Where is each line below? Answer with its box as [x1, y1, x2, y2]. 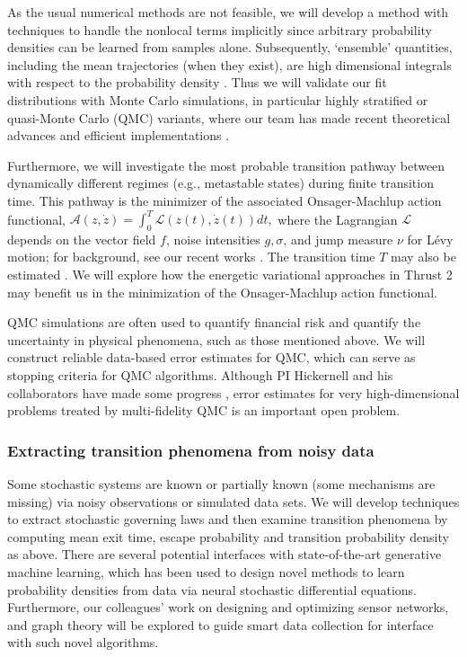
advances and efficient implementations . [7, 126, 230, 145]
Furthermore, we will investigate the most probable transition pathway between [7, 155, 445, 174]
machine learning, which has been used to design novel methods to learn [7, 562, 405, 581]
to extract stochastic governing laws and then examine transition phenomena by [7, 510, 448, 528]
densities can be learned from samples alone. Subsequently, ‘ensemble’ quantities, [7, 38, 453, 57]
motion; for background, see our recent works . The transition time [7, 247, 375, 266]
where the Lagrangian [278, 209, 398, 228]
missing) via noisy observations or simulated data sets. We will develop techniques [7, 492, 460, 511]
